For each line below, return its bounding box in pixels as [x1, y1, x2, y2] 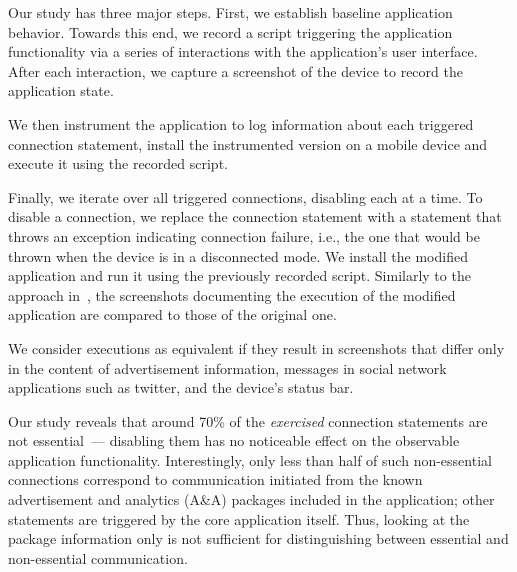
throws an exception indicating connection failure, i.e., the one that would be [8, 225, 480, 246]
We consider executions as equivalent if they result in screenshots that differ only [8, 337, 505, 358]
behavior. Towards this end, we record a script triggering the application [8, 21, 453, 42]
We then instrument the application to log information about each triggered [8, 113, 474, 134]
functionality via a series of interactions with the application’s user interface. [8, 41, 478, 62]
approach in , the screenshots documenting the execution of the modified [8, 284, 456, 305]
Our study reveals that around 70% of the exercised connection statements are [8, 410, 488, 431]
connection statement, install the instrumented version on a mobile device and [8, 133, 488, 154]
